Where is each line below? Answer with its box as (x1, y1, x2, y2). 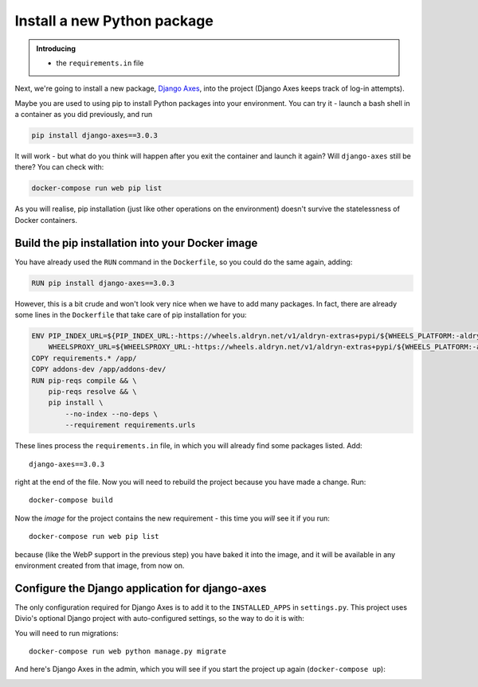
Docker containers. (14, 215, 77, 224)
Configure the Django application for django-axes (14, 581, 267, 595)
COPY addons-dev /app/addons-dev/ (31, 365, 167, 374)
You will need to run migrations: (14, 628, 119, 638)
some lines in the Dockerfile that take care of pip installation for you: (14, 310, 247, 320)
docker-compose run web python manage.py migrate (29, 647, 227, 656)
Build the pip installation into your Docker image (14, 236, 258, 250)
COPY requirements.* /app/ (31, 353, 137, 362)
